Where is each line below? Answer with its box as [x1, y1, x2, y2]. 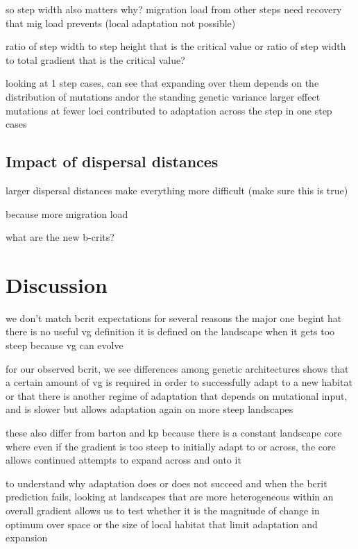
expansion [6, 530, 48, 545]
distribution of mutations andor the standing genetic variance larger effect [6, 89, 321, 103]
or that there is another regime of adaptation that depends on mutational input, [6, 388, 348, 403]
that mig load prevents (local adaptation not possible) [6, 15, 236, 30]
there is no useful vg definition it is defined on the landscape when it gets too [6, 324, 335, 339]
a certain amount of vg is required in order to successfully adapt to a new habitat [6, 375, 352, 389]
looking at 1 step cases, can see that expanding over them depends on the [6, 76, 319, 90]
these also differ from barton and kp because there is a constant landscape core [6, 425, 342, 440]
